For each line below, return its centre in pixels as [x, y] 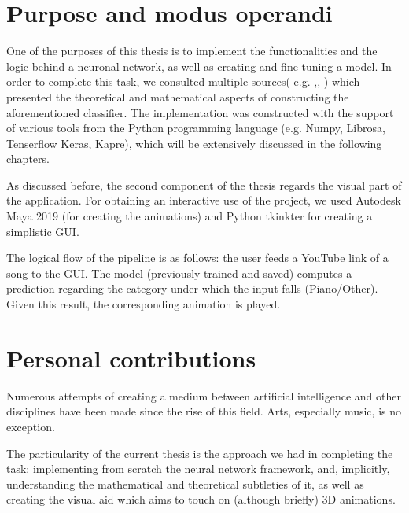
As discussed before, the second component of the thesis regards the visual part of [204, 185]
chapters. [28, 159]
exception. [31, 426]
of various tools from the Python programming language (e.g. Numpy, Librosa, [196, 128]
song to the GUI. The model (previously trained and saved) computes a [179, 273]
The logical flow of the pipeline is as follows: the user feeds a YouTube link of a [197, 258]
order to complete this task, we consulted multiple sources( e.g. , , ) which [183, 81]
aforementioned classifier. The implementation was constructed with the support [200, 112]
